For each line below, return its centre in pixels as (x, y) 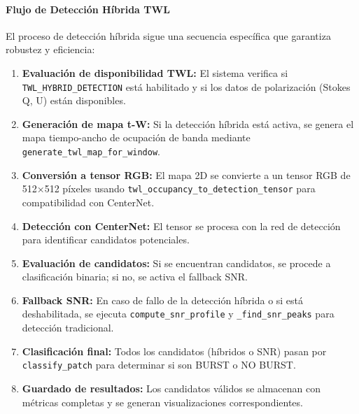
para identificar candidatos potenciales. (106, 240)
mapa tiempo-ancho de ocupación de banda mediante (136, 137)
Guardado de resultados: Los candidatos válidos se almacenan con (171, 388)
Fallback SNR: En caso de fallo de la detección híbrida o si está (163, 300)
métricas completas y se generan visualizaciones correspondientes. (162, 402)
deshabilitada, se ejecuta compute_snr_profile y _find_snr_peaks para (178, 314)
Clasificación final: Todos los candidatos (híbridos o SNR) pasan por (174, 351)
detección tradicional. (68, 328)
